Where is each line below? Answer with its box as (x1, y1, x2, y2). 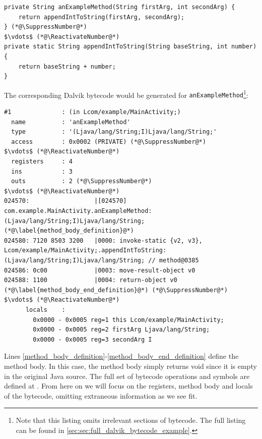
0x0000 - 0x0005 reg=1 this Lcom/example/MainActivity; (33, 316, 224, 323)
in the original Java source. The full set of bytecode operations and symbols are (4, 370, 250, 381)
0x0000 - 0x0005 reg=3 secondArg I (33, 336, 152, 343)
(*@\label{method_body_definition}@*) (4, 227, 134, 235)
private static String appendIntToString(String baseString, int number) (4, 43, 257, 50)
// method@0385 (148, 256, 199, 264)
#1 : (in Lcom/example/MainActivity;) (4, 108, 181, 116)
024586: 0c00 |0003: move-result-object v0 (4, 266, 195, 274)
